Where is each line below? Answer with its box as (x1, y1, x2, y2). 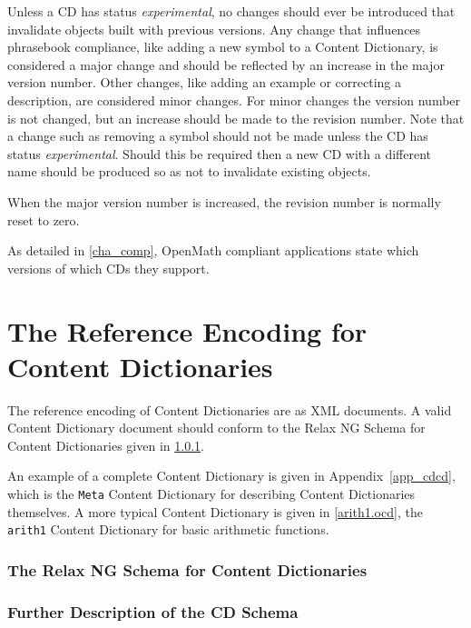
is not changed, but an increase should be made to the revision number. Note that (7, 108, 465, 127)
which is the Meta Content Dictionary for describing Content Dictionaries (7, 484, 416, 503)
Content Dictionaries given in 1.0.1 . (7, 435, 204, 454)
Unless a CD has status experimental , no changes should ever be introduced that (7, 2, 456, 20)
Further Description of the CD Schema (7, 600, 299, 623)
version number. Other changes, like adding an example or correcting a (7, 73, 401, 92)
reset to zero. (7, 210, 80, 229)
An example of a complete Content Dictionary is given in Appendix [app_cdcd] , (7, 466, 456, 485)
